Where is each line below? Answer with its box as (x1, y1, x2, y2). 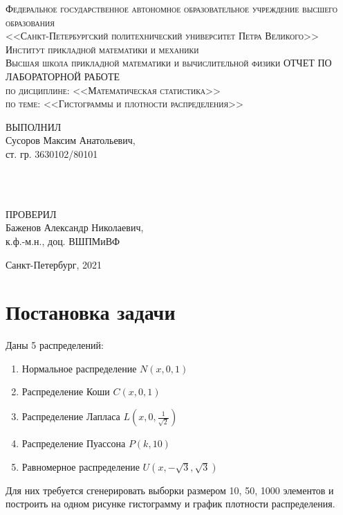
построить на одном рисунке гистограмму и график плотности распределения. (6, 496, 335, 511)
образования (6, 15, 55, 29)
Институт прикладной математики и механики (6, 42, 199, 56)
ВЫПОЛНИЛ (6, 119, 62, 134)
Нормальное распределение (21, 361, 137, 375)
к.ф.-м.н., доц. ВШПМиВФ (6, 233, 120, 248)
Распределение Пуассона (21, 436, 126, 450)
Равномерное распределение (21, 459, 140, 473)
